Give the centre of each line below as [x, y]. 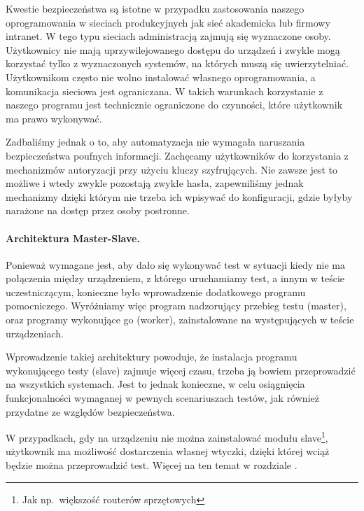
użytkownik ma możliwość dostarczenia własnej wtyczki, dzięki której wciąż [168, 451]
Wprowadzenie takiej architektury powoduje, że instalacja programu [152, 357]
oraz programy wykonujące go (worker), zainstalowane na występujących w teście [180, 320]
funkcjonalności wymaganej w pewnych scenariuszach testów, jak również [162, 398]
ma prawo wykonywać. [54, 118]
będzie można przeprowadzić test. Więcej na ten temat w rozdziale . [152, 465]
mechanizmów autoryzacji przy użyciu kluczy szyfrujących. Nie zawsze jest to [171, 169]
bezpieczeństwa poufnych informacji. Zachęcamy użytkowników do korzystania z [177, 155]
